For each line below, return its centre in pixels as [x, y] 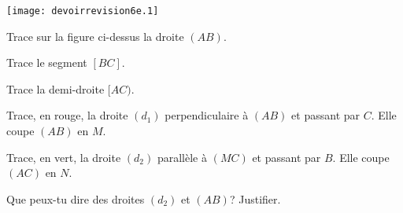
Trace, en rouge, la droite [67, 115]
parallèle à [182, 157]
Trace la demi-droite [55, 88]
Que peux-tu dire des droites [76, 198]
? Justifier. [255, 198]
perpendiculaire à [207, 115]
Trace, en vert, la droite [64, 157]
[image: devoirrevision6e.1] [83, 11]
